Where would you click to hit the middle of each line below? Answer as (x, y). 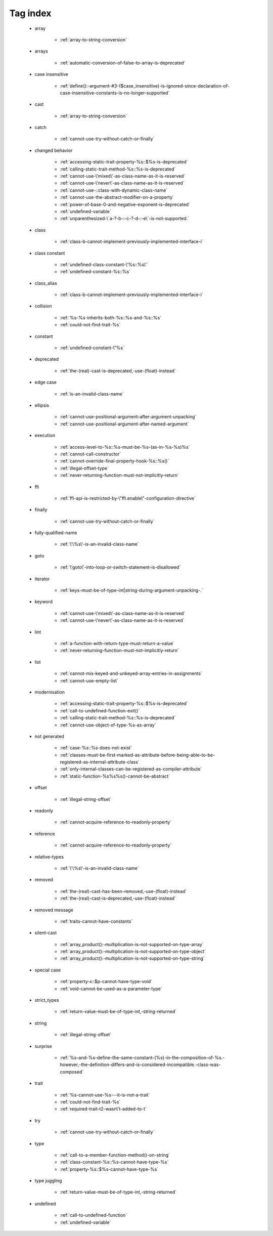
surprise (43, 1046)
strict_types (47, 1000)
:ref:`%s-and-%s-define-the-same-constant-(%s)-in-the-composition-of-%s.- (142, 1058)
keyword (44, 602)
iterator (42, 579)
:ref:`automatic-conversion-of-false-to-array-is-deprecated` (123, 63)
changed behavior (54, 150)
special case (48, 970)
